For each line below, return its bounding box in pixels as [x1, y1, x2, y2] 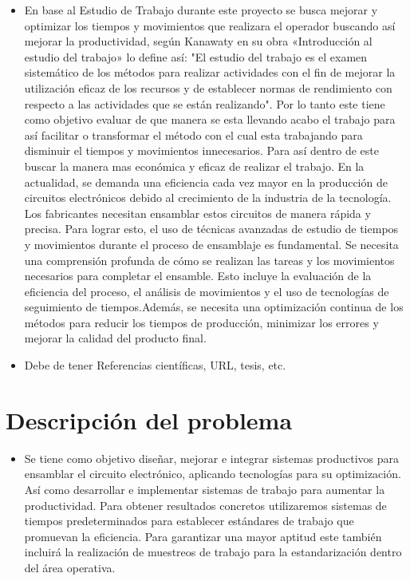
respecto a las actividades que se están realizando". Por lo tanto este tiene [24, 95, 385, 112]
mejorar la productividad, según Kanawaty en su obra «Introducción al [24, 33, 373, 49]
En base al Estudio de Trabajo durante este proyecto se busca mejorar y [24, 2, 378, 18]
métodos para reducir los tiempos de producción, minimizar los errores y [24, 314, 379, 330]
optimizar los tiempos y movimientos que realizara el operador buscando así [24, 17, 396, 34]
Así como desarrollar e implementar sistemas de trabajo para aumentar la [24, 480, 385, 497]
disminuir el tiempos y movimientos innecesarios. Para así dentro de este [24, 142, 379, 159]
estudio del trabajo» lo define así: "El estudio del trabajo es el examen [24, 48, 368, 65]
